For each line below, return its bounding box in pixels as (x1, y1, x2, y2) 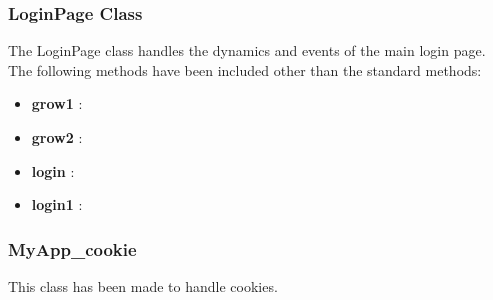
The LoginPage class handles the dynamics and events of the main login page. (8, 40, 486, 61)
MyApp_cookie (8, 236, 137, 261)
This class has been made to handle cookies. (8, 276, 278, 296)
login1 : (31, 194, 83, 215)
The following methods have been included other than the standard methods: (8, 59, 482, 80)
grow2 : (31, 127, 83, 147)
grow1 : (31, 93, 83, 114)
